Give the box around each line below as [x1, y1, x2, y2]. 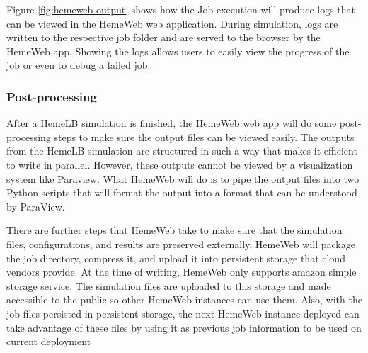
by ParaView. [6, 198, 65, 213]
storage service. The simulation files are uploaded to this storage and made [6, 278, 331, 293]
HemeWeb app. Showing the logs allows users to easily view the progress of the [6, 43, 350, 58]
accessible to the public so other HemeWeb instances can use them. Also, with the [6, 292, 362, 307]
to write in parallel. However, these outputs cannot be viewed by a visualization [6, 157, 353, 172]
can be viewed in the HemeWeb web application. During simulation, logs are [6, 16, 338, 30]
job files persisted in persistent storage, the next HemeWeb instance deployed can [6, 306, 360, 320]
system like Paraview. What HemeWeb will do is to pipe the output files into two [6, 171, 360, 186]
